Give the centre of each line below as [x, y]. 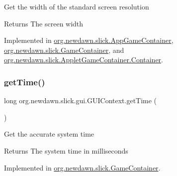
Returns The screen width [44, 23]
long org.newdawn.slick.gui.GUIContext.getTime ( [81, 100]
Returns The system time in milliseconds [66, 150]
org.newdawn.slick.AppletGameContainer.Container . [84, 60]
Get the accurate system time [49, 134]
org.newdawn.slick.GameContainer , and [64, 50]
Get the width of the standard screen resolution [77, 6]
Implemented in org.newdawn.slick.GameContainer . [82, 167]
